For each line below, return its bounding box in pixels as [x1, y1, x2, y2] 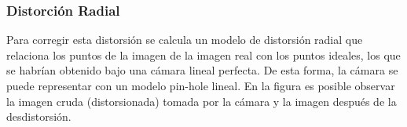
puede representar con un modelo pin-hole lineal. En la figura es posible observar [6, 78, 395, 93]
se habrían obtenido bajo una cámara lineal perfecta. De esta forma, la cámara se [6, 62, 398, 78]
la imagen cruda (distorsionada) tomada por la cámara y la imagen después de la [6, 93, 397, 109]
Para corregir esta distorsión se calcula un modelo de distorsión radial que [6, 31, 363, 48]
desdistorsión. [6, 108, 71, 125]
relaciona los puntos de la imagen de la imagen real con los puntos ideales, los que [6, 46, 401, 63]
